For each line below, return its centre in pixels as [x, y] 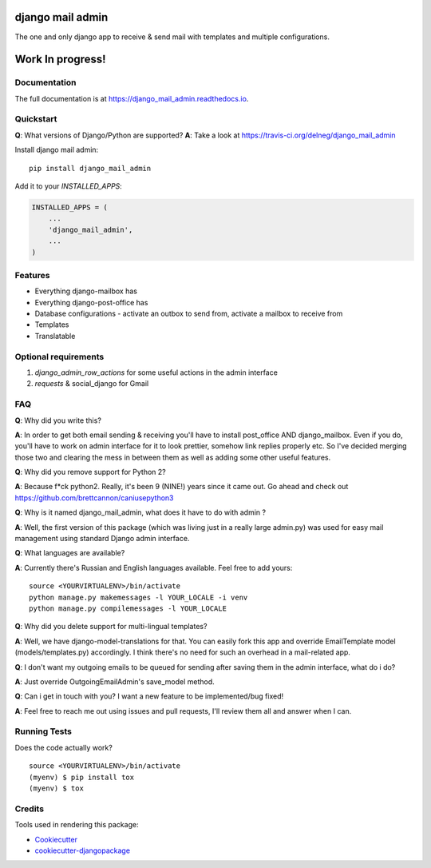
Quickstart [36, 119]
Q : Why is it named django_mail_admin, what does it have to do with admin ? [140, 512]
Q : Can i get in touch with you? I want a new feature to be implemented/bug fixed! [149, 696]
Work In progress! [61, 60]
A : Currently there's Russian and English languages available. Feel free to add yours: [154, 567]
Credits [29, 809]
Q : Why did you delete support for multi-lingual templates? [111, 627]
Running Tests [43, 731]
